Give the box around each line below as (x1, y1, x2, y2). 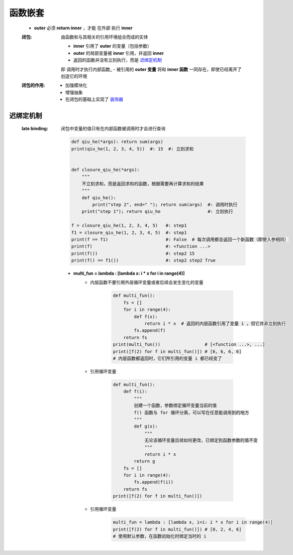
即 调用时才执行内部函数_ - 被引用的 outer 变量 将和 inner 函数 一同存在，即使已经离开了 (61, 66, 242, 72)
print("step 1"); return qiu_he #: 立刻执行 (82, 209, 233, 214)
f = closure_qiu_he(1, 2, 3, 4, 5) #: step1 (71, 223, 187, 229)
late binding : (21, 126, 48, 132)
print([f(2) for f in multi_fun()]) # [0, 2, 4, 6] (112, 526, 242, 532)
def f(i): (123, 389, 148, 395)
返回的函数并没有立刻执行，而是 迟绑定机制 (73, 57, 162, 63)
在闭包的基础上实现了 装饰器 (65, 96, 123, 102)
